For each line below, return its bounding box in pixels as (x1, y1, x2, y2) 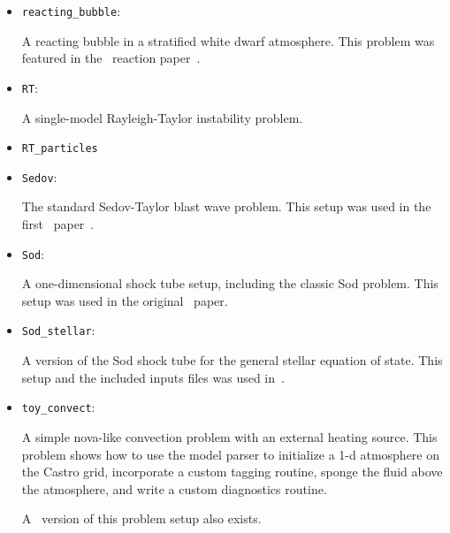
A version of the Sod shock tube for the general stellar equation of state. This (21, 351, 443, 369)
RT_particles (21, 142, 98, 156)
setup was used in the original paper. (21, 291, 228, 309)
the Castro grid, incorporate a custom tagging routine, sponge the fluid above (21, 462, 443, 481)
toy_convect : (21, 398, 95, 416)
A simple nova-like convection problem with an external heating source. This (21, 427, 438, 445)
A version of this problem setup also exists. (21, 509, 262, 528)
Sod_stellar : (21, 321, 95, 339)
